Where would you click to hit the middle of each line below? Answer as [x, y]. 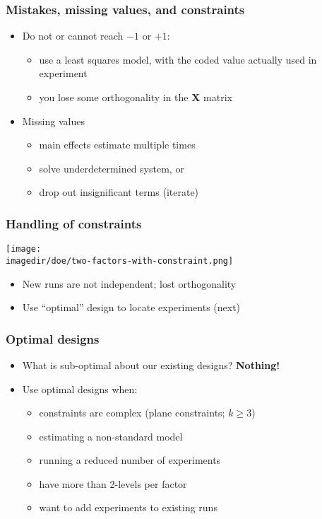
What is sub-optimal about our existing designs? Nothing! [151, 365]
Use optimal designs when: [80, 389]
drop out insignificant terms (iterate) [119, 192]
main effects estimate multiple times [117, 145]
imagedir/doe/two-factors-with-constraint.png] [120, 261]
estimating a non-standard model [111, 436]
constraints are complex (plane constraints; [132, 413]
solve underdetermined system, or [112, 168]
